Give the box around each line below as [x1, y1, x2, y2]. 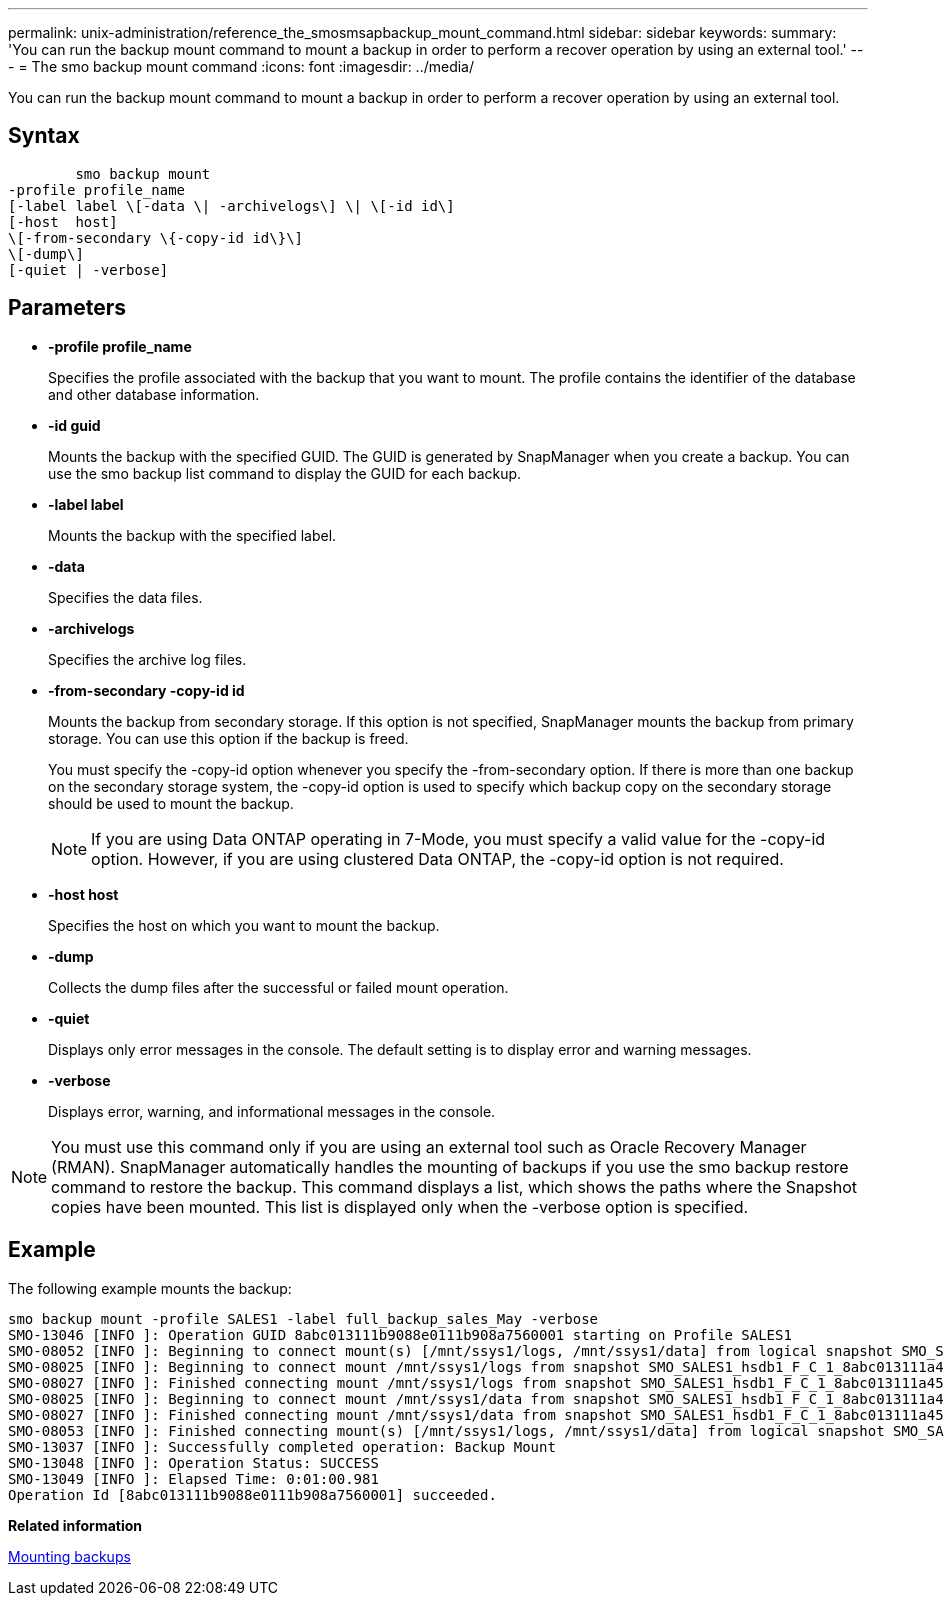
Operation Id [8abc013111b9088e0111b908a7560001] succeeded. [8, 1486, 497, 1503]
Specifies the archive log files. [48, 650, 247, 668]
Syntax [8, 123, 80, 149]
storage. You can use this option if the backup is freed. [48, 729, 409, 747]
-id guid [48, 416, 101, 434]
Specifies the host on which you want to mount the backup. [48, 916, 440, 934]
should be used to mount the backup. [48, 794, 294, 812]
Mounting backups [8, 1547, 131, 1565]
